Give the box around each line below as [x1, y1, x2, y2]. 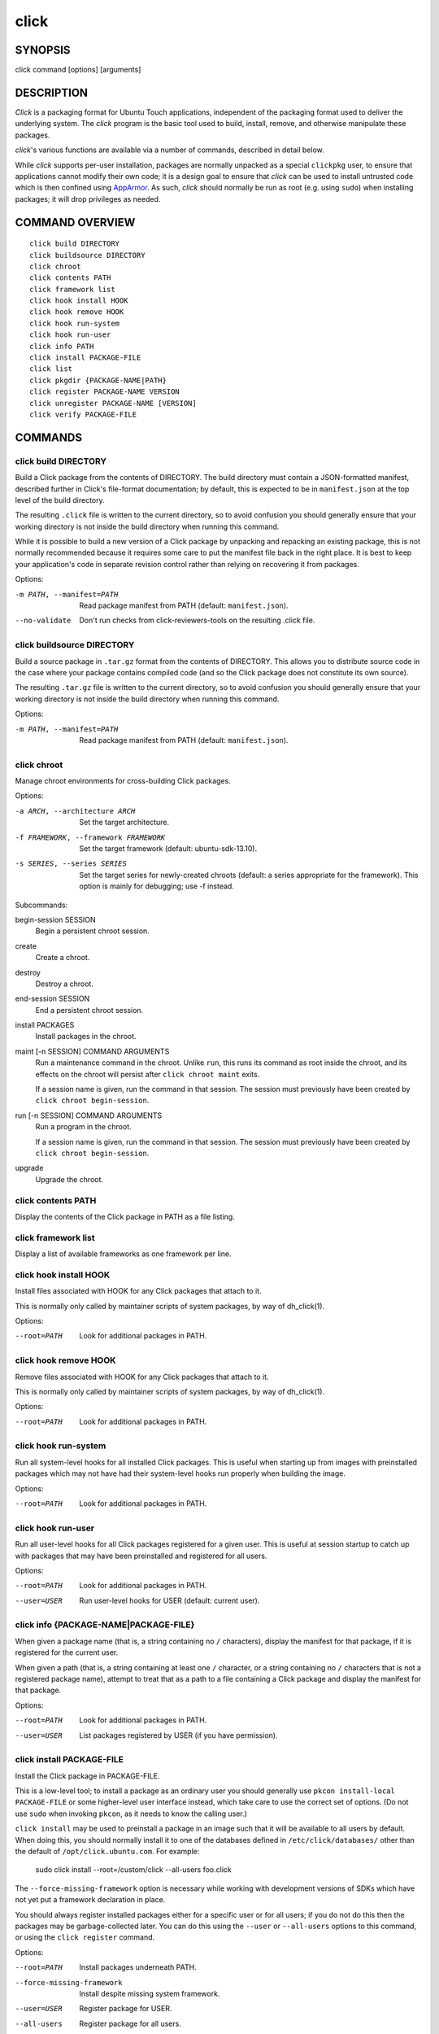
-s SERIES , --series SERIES [15, 859, 128, 868]
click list [29, 364, 73, 373]
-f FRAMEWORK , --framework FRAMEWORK [15, 832, 166, 842]
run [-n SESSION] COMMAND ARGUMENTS [15, 1111, 163, 1120]
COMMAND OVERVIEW [15, 216, 136, 229]
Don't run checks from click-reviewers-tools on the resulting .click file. [79, 615, 315, 626]
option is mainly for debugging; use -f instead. [79, 881, 235, 891]
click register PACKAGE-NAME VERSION [29, 387, 180, 396]
